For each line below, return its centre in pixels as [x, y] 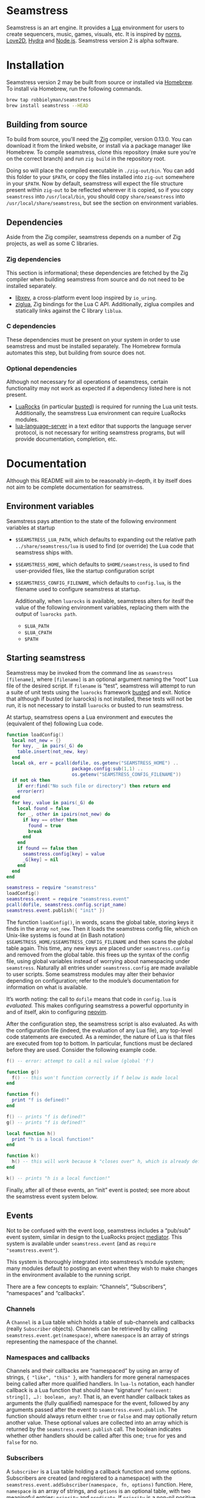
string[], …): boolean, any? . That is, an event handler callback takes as [98, 1397]
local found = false [43, 809]
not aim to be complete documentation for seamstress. [75, 487]
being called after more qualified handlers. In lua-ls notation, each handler [101, 1384]
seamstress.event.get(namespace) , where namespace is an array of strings [98, 1335]
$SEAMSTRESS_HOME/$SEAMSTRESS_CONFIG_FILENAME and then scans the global [100, 941]
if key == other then [50, 820]
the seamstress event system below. [52, 1196]
